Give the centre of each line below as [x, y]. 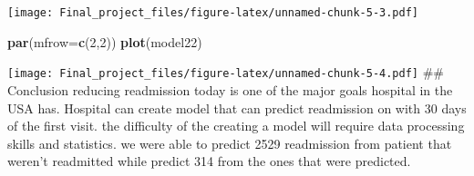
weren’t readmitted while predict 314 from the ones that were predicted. [209, 161]
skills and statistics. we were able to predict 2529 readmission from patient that [230, 143]
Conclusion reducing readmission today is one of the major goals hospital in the [230, 89]
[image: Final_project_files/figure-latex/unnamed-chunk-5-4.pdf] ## [226, 72]
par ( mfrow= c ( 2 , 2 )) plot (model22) [105, 41]
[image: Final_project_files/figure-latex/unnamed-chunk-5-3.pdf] [213, 13]
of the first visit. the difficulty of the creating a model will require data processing [236, 126]
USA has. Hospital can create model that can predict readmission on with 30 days [237, 108]
